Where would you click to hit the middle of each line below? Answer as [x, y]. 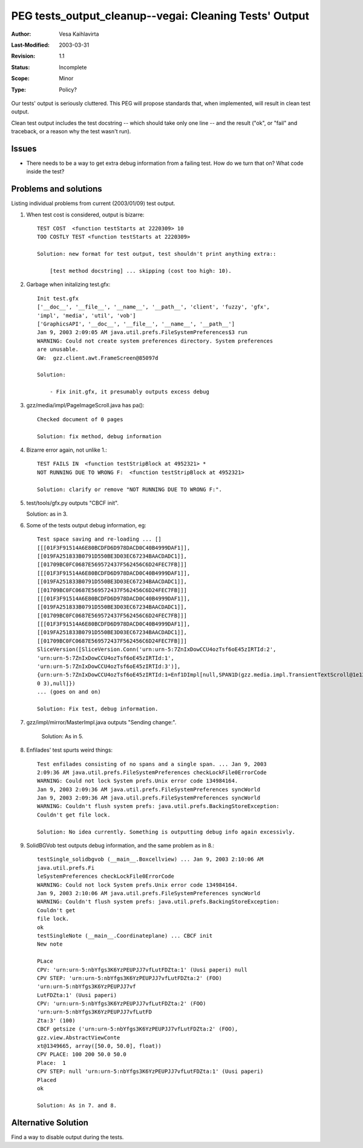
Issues [24, 149]
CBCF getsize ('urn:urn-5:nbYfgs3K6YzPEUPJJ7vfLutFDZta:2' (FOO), [138, 1029]
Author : [21, 34]
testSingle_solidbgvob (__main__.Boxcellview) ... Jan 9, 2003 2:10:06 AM [150, 859]
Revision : [23, 56]
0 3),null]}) [56, 683]
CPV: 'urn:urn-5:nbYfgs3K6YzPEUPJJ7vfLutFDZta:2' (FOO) [122, 1004]
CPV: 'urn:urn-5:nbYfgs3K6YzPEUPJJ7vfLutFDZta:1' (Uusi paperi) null [142, 969]
